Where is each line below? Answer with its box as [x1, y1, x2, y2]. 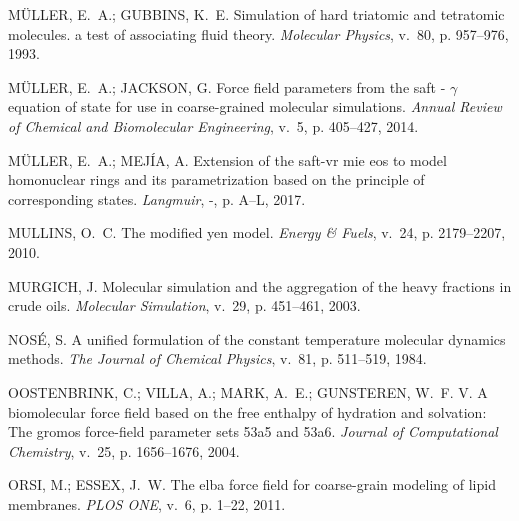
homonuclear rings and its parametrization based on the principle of [8, 169, 425, 190]
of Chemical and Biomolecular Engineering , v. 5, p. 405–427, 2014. [8, 115, 419, 136]
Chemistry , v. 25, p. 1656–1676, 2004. [8, 440, 240, 461]
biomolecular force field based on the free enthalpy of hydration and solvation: [8, 401, 487, 422]
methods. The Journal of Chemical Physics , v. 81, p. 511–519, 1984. [8, 348, 427, 369]
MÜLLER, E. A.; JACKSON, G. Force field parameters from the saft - [8, 76, 446, 97]
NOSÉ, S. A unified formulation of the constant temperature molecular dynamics [8, 328, 506, 349]
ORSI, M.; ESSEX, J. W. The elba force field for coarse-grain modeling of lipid [8, 474, 496, 495]
